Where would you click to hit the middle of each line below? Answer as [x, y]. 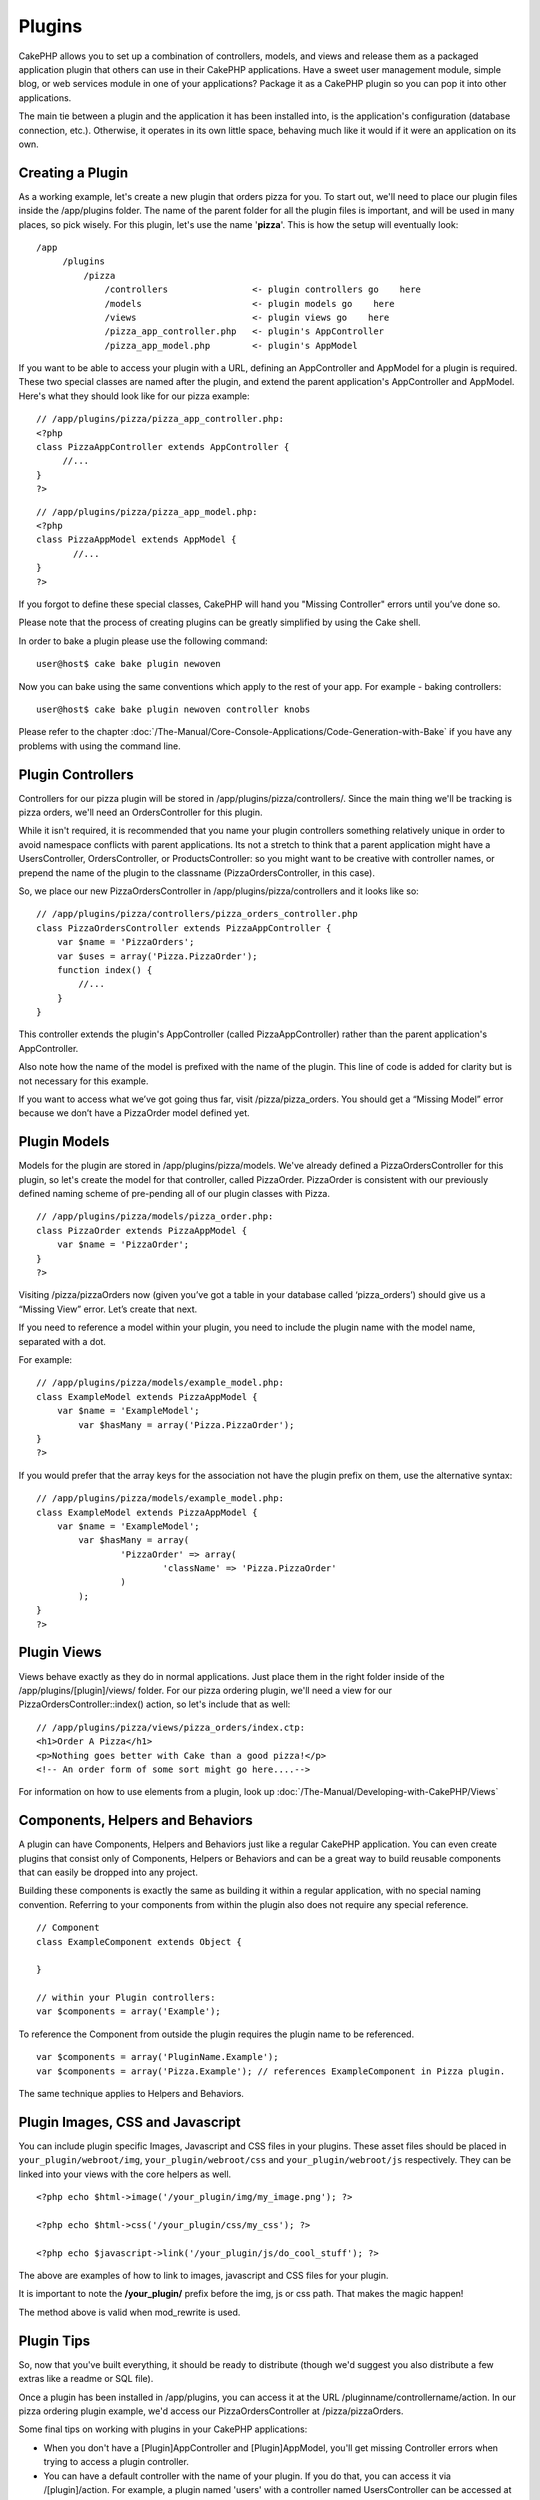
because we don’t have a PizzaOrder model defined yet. [134, 1113]
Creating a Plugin [73, 172]
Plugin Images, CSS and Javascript [130, 2121]
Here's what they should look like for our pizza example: [134, 396]
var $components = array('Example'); [129, 2011]
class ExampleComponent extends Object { [139, 1941]
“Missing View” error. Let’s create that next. [108, 1309]
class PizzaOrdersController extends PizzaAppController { [184, 928]
